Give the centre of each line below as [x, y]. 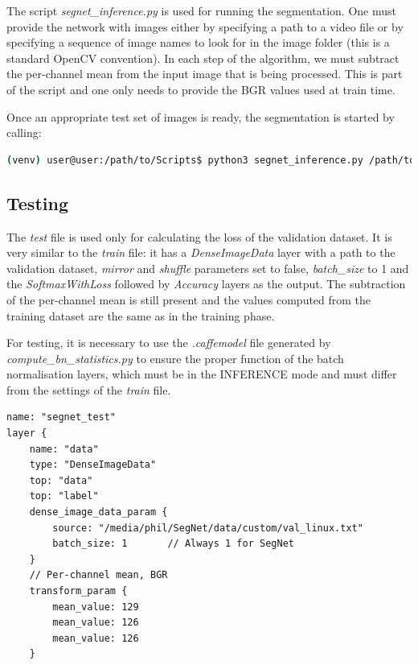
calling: [24, 132]
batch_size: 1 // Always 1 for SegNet [173, 544]
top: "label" [64, 496]
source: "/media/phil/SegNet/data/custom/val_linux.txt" [208, 528]
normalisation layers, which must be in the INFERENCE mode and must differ [202, 374]
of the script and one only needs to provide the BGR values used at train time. [201, 89]
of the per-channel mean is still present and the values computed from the [189, 299]
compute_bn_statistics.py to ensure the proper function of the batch [175, 358]
